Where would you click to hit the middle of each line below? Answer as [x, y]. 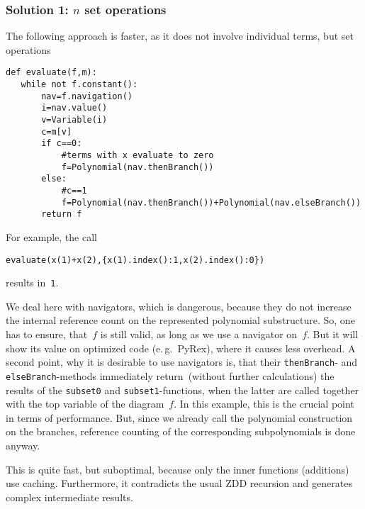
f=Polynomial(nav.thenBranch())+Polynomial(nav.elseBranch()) [211, 202]
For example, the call [51, 236]
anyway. [23, 445]
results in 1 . [32, 283]
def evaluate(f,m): [51, 73]
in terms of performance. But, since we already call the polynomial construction [179, 417]
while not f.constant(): [79, 85]
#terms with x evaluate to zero [137, 155]
